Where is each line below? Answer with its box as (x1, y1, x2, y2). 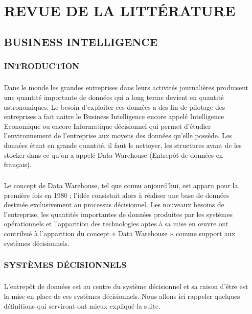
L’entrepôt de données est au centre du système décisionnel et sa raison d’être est (4, 281, 248, 291)
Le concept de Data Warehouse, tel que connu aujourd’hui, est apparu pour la (4, 180, 238, 191)
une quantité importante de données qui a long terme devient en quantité (4, 92, 224, 102)
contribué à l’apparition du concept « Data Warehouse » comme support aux (4, 228, 235, 239)
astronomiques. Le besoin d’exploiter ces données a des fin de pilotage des (4, 101, 225, 112)
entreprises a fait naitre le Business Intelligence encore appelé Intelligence (4, 111, 224, 121)
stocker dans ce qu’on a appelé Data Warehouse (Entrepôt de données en (4, 149, 223, 160)
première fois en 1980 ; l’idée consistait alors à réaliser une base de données (4, 190, 229, 200)
